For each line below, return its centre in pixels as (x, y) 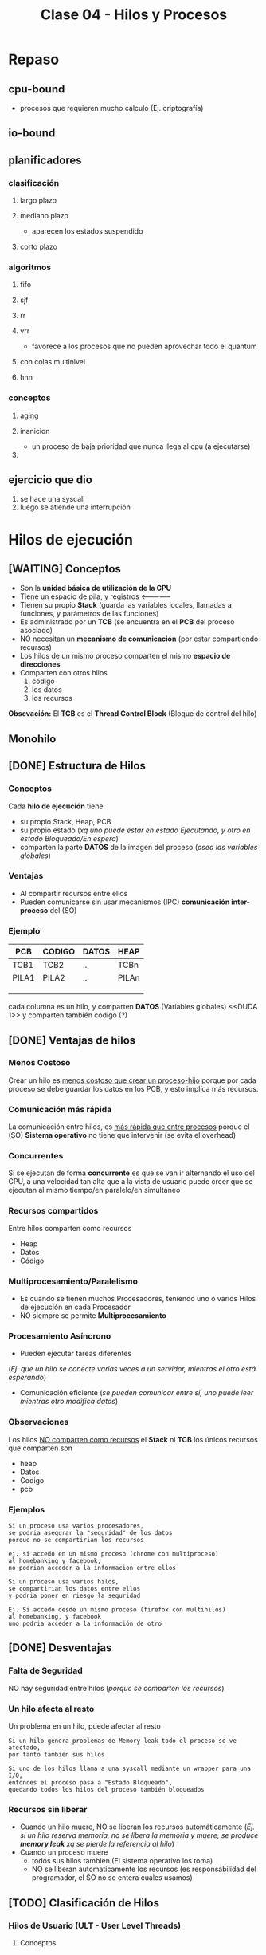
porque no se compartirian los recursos (76, 1540)
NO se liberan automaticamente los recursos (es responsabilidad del (144, 1869)
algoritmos (30, 267)
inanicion (35, 431)
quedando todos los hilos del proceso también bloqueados (106, 1789)
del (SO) (63, 910)
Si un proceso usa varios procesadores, (76, 1526)
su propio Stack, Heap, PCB (65, 821)
